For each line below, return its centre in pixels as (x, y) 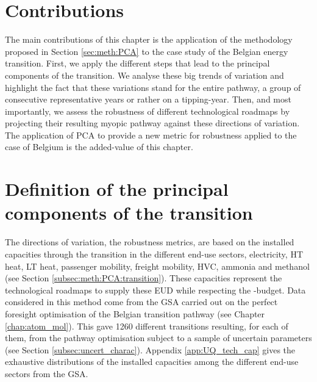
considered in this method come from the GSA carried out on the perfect (141, 302)
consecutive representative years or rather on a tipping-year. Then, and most (148, 99)
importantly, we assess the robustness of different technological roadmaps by (148, 111)
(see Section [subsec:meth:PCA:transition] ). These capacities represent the (144, 278)
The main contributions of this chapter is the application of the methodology (149, 39)
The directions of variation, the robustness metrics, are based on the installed (150, 242)
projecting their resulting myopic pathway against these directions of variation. (152, 123)
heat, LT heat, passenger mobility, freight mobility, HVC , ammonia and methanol (157, 266)
